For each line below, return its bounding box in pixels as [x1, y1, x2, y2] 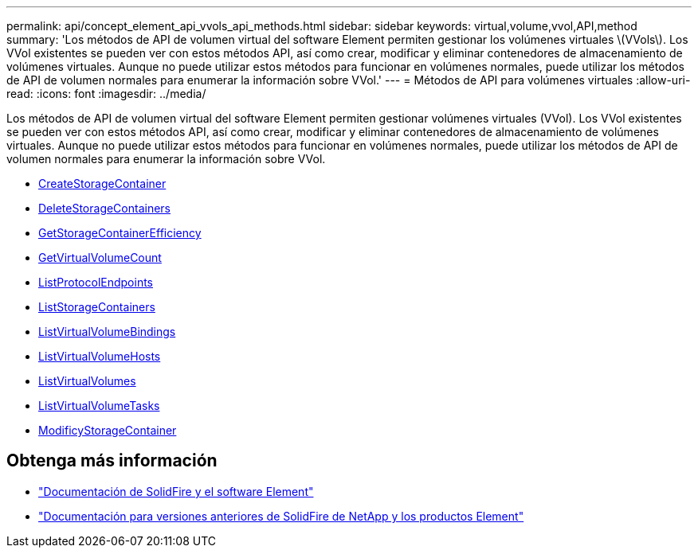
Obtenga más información [6, 451, 218, 471]
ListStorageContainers [38, 300, 155, 314]
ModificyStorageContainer [38, 423, 177, 437]
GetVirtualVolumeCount [38, 251, 162, 264]
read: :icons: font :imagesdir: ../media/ [6, 87, 206, 100]
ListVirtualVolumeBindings [38, 325, 176, 338]
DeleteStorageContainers [38, 201, 171, 215]
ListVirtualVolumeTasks [38, 399, 160, 412]
